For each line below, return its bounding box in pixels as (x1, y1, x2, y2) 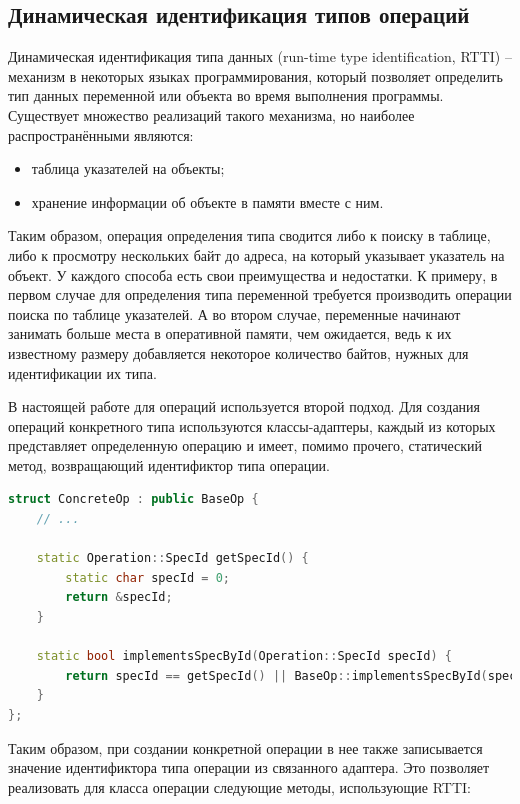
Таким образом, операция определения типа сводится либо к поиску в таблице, (8, 225, 491, 246)
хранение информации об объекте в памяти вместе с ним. (31, 191, 384, 212)
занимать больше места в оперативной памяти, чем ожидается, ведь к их (8, 323, 452, 344)
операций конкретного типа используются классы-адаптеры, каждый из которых (8, 415, 496, 436)
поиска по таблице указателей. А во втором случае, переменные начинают (8, 303, 461, 324)
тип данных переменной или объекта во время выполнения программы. (8, 85, 444, 106)
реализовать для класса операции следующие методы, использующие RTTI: (8, 776, 472, 797)
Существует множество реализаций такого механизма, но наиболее (8, 104, 415, 125)
